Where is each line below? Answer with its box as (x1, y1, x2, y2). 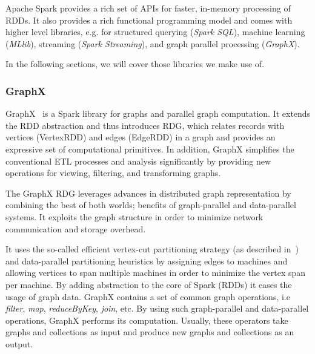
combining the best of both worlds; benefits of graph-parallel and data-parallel (5, 198, 296, 211)
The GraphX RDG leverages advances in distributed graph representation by (5, 186, 291, 199)
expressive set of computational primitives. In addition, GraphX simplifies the (5, 142, 294, 155)
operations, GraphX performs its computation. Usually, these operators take (5, 313, 288, 326)
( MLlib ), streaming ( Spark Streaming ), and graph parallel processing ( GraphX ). (5, 37, 300, 50)
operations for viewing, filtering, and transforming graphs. (5, 166, 221, 179)
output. (5, 337, 33, 350)
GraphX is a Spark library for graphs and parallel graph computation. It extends (5, 107, 311, 120)
